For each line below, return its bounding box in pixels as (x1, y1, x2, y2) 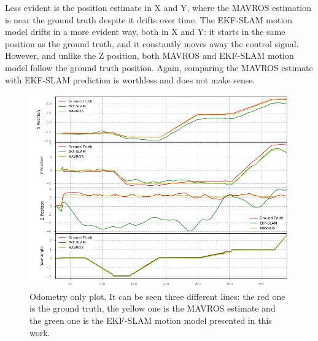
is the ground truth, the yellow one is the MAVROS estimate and (29, 302, 276, 315)
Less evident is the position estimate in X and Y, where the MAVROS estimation (5, 1, 312, 13)
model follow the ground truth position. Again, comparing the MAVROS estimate (5, 61, 313, 74)
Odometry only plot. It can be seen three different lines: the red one (29, 289, 285, 302)
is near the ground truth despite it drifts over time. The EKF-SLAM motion (5, 13, 293, 26)
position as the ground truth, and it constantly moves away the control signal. (5, 37, 299, 50)
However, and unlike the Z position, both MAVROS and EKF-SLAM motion (5, 49, 294, 62)
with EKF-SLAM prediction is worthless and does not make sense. (5, 73, 255, 86)
